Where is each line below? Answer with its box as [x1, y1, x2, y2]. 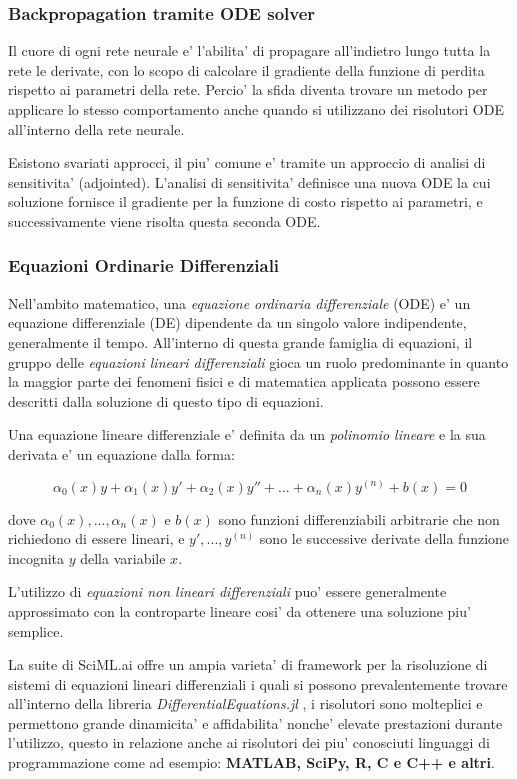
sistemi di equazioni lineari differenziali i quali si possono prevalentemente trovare [8, 673, 508, 694]
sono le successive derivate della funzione [259, 528, 510, 549]
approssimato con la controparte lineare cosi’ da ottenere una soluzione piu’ [8, 600, 471, 621]
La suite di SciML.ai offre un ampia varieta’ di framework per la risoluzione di [8, 654, 488, 675]
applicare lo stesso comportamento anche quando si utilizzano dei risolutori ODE [8, 99, 504, 119]
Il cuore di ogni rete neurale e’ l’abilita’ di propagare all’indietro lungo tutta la [8, 40, 491, 61]
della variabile [80, 547, 166, 568]
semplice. [8, 620, 64, 641]
